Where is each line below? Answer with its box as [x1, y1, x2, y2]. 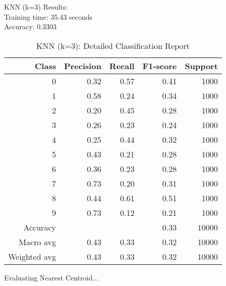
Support [185, 60, 218, 72]
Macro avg [19, 236, 56, 248]
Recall [109, 60, 134, 72]
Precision [64, 60, 102, 72]
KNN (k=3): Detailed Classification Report [36, 39, 190, 51]
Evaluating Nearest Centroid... [4, 272, 99, 282]
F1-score [142, 60, 177, 72]
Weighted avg [8, 250, 56, 262]
